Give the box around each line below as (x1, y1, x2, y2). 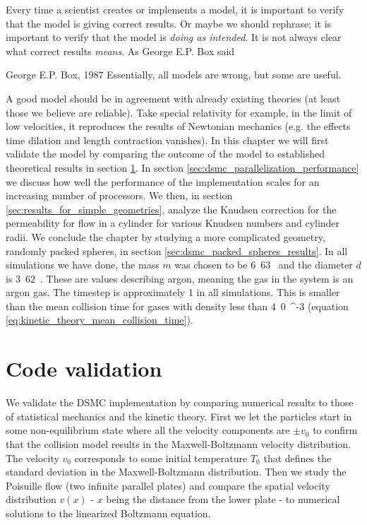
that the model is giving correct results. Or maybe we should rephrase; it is (6, 16, 332, 30)
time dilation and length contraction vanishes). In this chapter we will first (6, 132, 329, 147)
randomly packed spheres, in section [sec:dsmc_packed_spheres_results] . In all (6, 243, 348, 258)
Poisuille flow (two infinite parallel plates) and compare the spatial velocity (6, 478, 330, 492)
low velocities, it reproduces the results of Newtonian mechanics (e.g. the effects (6, 119, 351, 134)
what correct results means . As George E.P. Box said (6, 43, 235, 58)
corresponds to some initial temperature (74, 450, 248, 465)
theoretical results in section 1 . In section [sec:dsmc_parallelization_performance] (6, 160, 359, 175)
